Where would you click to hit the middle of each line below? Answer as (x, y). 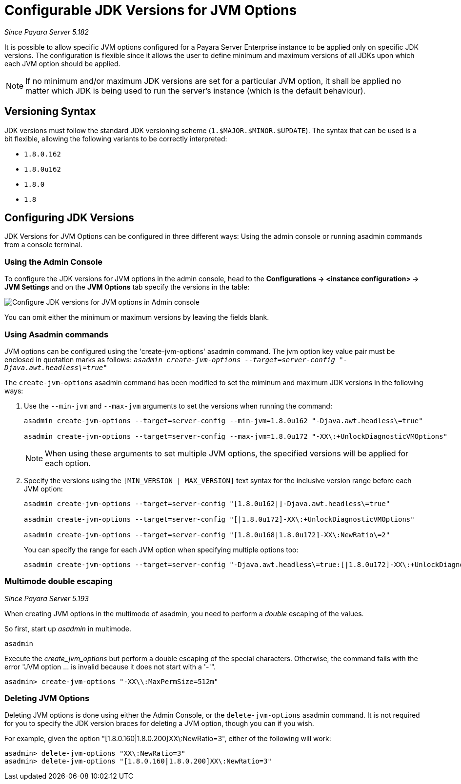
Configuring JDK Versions (69, 218)
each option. (68, 463)
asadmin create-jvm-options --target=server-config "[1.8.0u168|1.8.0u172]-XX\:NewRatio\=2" (207, 535)
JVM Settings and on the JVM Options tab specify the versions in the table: (127, 287)
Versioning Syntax (50, 112)
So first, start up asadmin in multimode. (68, 628)
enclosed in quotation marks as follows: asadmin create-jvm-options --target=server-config (170, 359)
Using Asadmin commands (57, 334)
